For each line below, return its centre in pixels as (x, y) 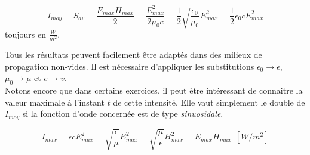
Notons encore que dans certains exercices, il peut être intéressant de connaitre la (154, 90)
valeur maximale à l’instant (55, 102)
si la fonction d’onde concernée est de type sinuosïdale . (123, 114)
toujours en (25, 34)
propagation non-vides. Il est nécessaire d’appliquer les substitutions (130, 66)
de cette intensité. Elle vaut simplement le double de (209, 102)
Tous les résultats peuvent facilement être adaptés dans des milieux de (133, 55)
